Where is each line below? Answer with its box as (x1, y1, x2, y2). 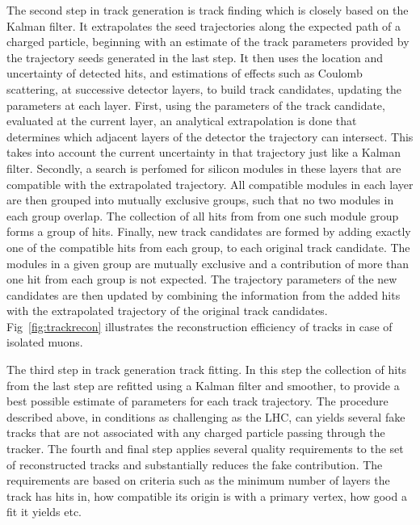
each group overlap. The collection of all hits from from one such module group (6, 207, 399, 224)
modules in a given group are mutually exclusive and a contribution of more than (6, 254, 409, 271)
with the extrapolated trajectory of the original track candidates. (6, 302, 328, 319)
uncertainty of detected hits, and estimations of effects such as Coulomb (6, 65, 363, 82)
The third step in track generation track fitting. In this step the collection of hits (6, 361, 407, 378)
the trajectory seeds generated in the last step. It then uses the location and (6, 48, 384, 65)
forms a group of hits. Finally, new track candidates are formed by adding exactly (6, 223, 411, 240)
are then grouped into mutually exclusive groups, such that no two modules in (6, 191, 394, 208)
